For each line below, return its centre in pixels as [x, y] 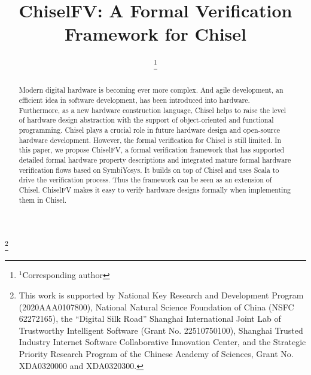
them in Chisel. [43, 199]
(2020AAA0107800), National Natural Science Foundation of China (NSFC [156, 307]
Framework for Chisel [155, 34]
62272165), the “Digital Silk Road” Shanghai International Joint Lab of [150, 318]
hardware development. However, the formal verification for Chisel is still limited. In [150, 140]
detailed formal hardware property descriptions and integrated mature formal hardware [155, 159]
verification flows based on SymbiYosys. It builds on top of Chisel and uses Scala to [149, 170]
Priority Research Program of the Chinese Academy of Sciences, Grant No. [156, 354]
